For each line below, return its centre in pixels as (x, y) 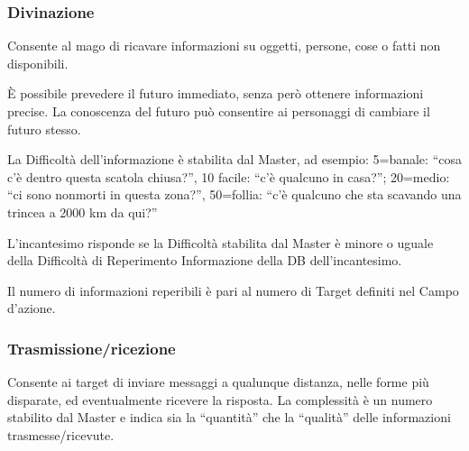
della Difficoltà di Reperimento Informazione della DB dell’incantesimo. (205, 260)
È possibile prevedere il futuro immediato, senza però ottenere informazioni (216, 93)
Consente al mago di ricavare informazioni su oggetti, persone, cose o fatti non (224, 46)
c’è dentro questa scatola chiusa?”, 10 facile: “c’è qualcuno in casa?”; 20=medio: (229, 176)
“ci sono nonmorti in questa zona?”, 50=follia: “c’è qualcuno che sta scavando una (234, 194)
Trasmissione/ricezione (92, 348)
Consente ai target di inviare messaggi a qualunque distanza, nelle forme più (218, 382)
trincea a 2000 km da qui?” (83, 212)
